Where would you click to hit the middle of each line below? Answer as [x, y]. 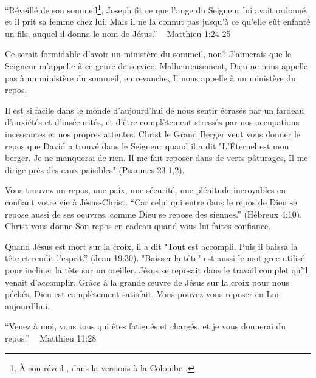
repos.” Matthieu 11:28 [51, 338]
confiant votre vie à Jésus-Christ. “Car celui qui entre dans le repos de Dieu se [151, 201]
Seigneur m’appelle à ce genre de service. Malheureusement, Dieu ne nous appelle [156, 66]
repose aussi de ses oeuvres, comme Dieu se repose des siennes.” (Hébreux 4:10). [154, 214]
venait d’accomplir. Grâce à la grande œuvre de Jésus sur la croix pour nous [147, 282]
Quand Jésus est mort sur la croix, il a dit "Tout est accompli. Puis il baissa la [151, 246]
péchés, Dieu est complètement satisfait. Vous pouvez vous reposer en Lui [142, 294]
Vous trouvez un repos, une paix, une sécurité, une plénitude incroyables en [146, 190]
